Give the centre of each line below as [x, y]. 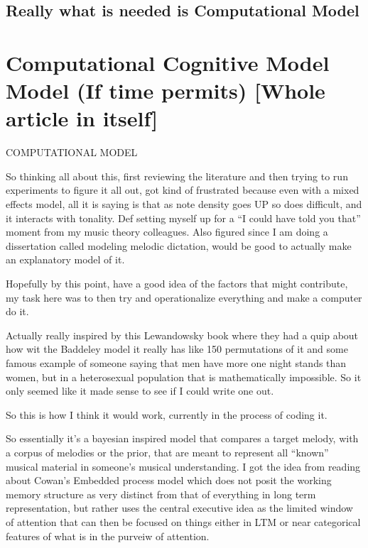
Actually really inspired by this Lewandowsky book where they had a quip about [182, 335]
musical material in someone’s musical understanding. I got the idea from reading [183, 466]
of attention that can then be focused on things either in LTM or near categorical [183, 521]
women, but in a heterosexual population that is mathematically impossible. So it [184, 377]
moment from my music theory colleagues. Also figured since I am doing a [167, 232]
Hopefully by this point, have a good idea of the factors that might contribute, [177, 284]
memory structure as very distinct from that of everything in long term [161, 494]
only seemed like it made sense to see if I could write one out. [140, 391]
